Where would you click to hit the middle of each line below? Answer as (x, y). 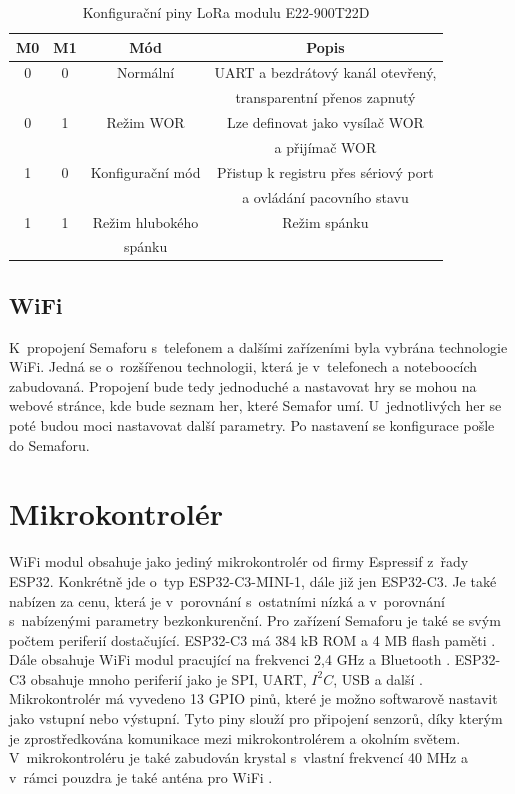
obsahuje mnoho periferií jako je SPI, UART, (168, 678)
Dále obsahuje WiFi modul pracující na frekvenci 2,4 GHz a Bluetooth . (230, 659)
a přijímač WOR (325, 146)
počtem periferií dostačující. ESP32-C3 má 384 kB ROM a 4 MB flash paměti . (252, 639)
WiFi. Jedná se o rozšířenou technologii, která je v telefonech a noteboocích (243, 366)
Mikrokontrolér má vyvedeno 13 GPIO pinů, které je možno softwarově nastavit (253, 698)
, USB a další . (378, 678)
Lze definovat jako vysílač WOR (325, 122)
